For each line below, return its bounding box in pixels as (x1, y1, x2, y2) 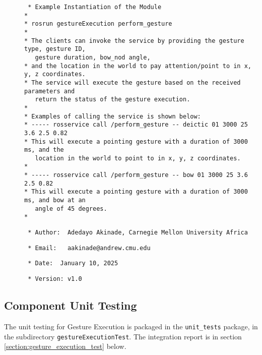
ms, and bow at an (24, 197, 86, 204)
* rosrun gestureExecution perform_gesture (24, 20, 172, 28)
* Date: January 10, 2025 (28, 260, 118, 267)
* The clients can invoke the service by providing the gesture (24, 37, 244, 44)
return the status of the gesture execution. (35, 96, 190, 103)
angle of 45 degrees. (35, 205, 107, 212)
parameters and (24, 87, 75, 95)
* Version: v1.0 (28, 275, 82, 283)
